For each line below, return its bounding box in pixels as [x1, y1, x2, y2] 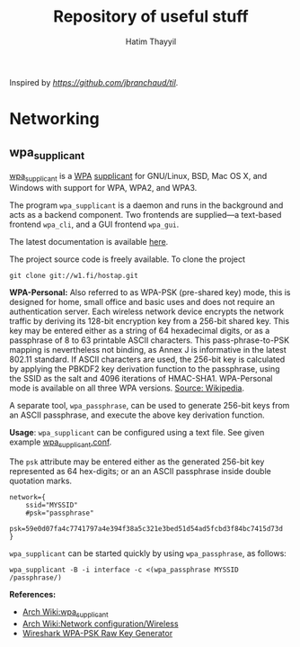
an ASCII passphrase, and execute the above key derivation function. [9, 409, 265, 420]
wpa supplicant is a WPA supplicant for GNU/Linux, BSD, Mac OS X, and [9, 171, 268, 184]
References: [9, 589, 57, 599]
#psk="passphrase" [25, 508, 94, 517]
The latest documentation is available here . [9, 236, 169, 247]
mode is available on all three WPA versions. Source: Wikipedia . [9, 382, 245, 393]
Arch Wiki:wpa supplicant [22, 606, 110, 619]
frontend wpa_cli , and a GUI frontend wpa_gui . [9, 219, 180, 229]
